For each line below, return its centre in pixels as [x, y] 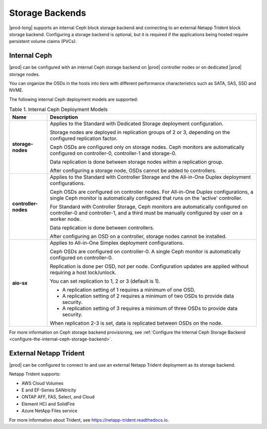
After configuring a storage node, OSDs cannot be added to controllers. [133, 171]
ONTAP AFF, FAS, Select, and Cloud [58, 397]
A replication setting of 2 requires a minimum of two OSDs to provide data [148, 296]
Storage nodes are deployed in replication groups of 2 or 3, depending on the [140, 132]
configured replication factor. [84, 138]
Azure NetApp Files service [49, 411]
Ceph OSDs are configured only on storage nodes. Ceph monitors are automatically [147, 147]
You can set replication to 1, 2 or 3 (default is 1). [105, 281]
